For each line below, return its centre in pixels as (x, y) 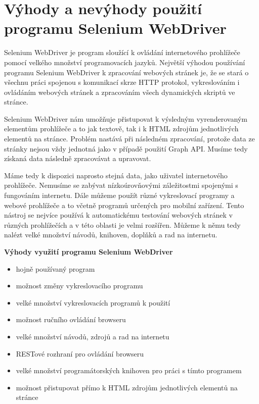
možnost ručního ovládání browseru (71, 319)
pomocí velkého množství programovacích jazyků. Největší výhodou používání (125, 62)
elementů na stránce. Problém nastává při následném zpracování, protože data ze (129, 139)
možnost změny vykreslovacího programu (79, 286)
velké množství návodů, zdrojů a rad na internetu (93, 336)
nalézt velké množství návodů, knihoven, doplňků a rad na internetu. (111, 235)
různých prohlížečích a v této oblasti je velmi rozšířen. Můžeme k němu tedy (122, 224)
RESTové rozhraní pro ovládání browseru (80, 353)
